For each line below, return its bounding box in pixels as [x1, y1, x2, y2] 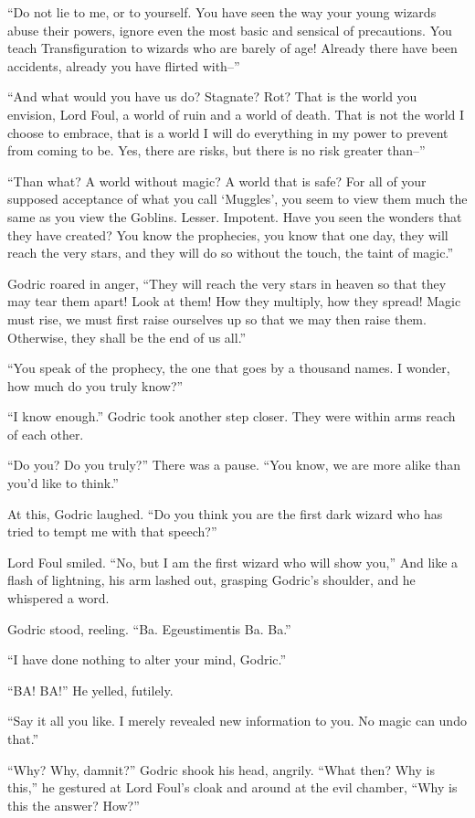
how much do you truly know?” [7, 376, 184, 395]
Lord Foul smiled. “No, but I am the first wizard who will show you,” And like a [7, 552, 459, 571]
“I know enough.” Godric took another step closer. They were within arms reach [7, 407, 456, 426]
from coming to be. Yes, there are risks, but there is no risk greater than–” [7, 141, 426, 160]
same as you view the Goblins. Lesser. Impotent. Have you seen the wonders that [7, 207, 462, 226]
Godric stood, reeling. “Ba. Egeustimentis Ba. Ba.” [7, 619, 291, 638]
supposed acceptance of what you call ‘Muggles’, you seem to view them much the [7, 189, 468, 208]
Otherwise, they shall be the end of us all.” [7, 327, 247, 346]
